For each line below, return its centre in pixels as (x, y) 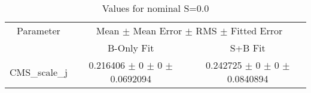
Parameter (39, 31)
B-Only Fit (131, 48)
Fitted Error (257, 31)
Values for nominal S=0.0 (155, 8)
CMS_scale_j (39, 72)
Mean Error (158, 31)
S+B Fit (248, 48)
